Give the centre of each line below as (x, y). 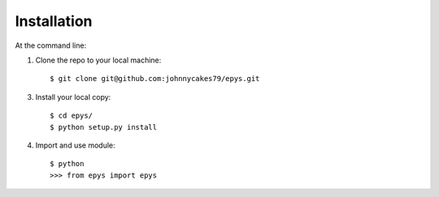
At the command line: (51, 45)
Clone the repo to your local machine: (98, 60)
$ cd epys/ (72, 116)
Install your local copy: (73, 96)
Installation (54, 21)
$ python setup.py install (104, 127)
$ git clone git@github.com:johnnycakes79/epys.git (155, 79)
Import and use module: (75, 145)
